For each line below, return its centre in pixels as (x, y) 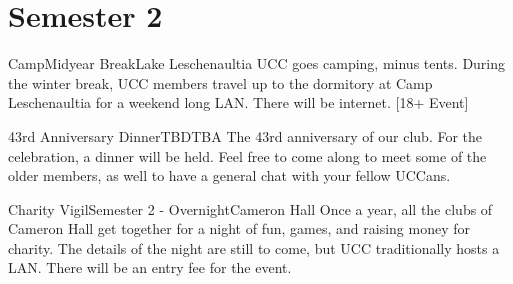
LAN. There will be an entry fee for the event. (150, 267)
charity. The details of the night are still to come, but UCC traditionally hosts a (254, 247)
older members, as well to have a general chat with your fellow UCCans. (229, 175)
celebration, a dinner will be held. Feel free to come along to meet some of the (247, 155)
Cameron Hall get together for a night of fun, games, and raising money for (239, 228)
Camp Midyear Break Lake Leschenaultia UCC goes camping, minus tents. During (257, 63)
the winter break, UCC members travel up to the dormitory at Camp (220, 82)
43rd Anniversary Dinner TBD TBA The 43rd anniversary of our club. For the (245, 135)
